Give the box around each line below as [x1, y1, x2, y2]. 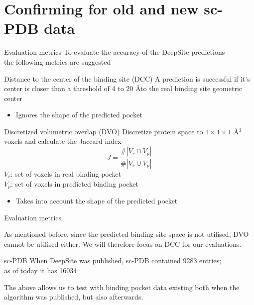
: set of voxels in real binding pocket [10, 168, 122, 179]
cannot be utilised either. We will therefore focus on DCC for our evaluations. [4, 238, 242, 249]
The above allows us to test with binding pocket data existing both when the [4, 282, 240, 292]
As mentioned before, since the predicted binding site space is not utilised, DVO [4, 229, 249, 239]
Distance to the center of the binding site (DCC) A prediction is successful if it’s [4, 73, 250, 84]
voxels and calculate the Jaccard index [4, 136, 122, 146]
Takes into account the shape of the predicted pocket [15, 195, 178, 205]
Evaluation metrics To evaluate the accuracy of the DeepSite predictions [4, 47, 225, 57]
